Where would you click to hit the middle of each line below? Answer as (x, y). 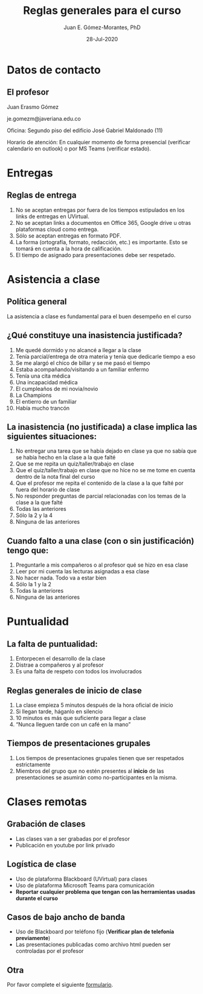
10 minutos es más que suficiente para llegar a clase (81, 718)
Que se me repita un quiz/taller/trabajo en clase (75, 464)
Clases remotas (47, 802)
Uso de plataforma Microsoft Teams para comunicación (85, 885)
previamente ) (33, 938)
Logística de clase (42, 864)
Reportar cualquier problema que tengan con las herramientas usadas (105, 892)
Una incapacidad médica (47, 382)
